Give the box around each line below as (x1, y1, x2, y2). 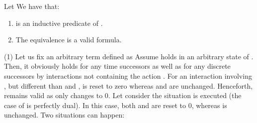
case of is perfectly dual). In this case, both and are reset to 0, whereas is (4, 100, 227, 110)
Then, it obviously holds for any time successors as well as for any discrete (4, 61, 231, 71)
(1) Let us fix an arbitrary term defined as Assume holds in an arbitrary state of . (4, 51, 254, 61)
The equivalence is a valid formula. (15, 34, 122, 45)
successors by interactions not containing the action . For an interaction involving (4, 70, 252, 81)
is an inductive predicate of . (15, 17, 103, 28)
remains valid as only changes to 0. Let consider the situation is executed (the (4, 90, 242, 101)
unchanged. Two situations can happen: (4, 110, 125, 120)
